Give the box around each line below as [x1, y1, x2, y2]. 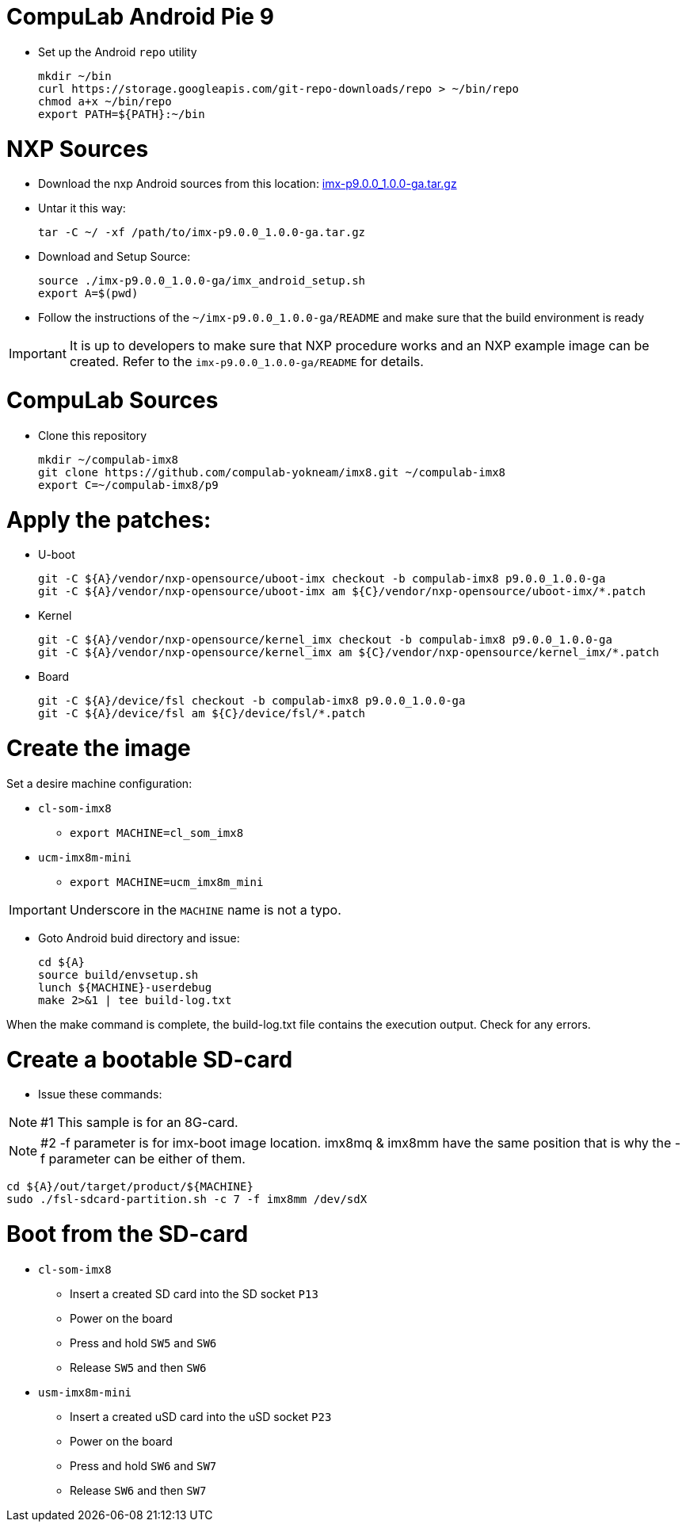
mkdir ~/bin [38, 69, 112, 82]
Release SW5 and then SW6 [70, 1360, 207, 1374]
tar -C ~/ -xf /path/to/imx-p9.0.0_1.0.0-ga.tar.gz [38, 226, 366, 239]
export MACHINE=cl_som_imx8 [70, 826, 244, 839]
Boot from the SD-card [6, 1220, 249, 1247]
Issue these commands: [38, 1087, 162, 1102]
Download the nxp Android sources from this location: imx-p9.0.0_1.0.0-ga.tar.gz [38, 177, 457, 191]
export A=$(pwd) [38, 287, 139, 300]
